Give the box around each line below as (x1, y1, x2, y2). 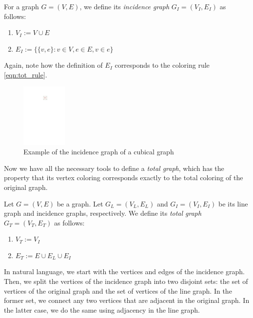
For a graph (4, 1, 39, 11)
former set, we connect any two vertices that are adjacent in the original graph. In (4, 295, 250, 305)
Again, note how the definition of (4, 60, 103, 70)
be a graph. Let (57, 198, 103, 208)
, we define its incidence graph (79, 1, 170, 11)
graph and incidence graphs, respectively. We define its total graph (4, 208, 202, 218)
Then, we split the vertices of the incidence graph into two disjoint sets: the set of (4, 276, 248, 286)
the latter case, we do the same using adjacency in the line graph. (4, 304, 200, 315)
